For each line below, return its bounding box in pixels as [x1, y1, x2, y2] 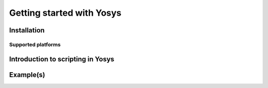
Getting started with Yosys [9, 7, 122, 18]
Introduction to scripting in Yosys [9, 55, 115, 63]
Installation [9, 26, 45, 34]
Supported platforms [9, 41, 61, 48]
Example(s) [9, 70, 46, 79]
